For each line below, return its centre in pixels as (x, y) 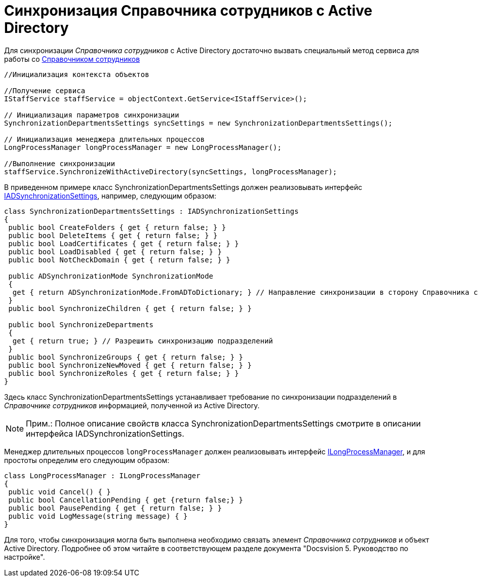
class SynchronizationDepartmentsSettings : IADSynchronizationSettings (151, 211)
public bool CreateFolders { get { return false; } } (117, 227)
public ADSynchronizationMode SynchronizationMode (111, 276)
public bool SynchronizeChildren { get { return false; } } (130, 308)
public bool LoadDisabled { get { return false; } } (115, 251)
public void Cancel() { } (59, 492)
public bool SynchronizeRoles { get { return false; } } (124, 373)
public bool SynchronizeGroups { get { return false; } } (126, 357)
